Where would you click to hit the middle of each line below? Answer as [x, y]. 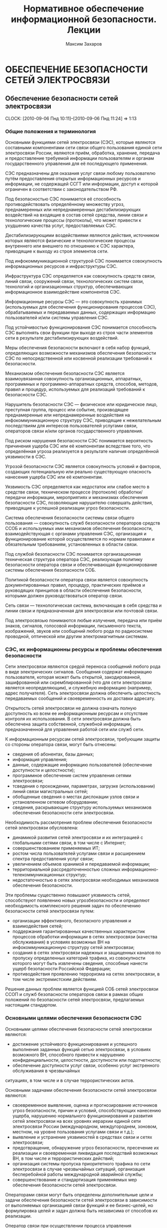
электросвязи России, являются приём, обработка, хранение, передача [83, 153]
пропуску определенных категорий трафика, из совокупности [79, 958]
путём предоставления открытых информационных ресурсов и [73, 179]
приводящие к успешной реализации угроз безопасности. [68, 508]
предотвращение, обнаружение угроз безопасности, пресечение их [86, 1147]
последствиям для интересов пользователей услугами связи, [72, 426]
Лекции [84, 30]
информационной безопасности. [84, 19]
